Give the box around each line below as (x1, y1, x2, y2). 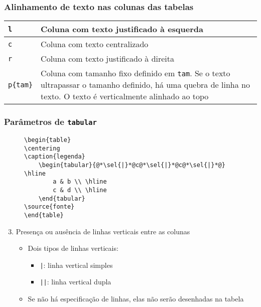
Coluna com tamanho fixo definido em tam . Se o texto (41, 67, 230, 79)
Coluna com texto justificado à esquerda (41, 23, 203, 35)
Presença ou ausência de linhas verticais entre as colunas (16, 226, 190, 236)
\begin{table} (24, 136, 71, 143)
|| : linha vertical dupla (40, 276, 111, 287)
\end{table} (24, 211, 64, 219)
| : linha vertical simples (40, 259, 113, 270)
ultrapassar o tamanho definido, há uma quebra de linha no (41, 79, 250, 91)
